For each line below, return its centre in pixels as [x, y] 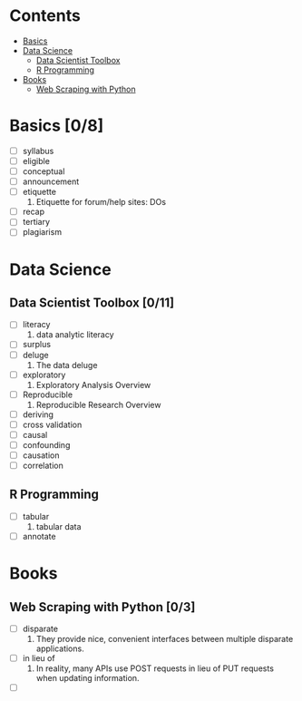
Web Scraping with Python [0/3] [102, 607]
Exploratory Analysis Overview [93, 385]
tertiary [36, 222]
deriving [38, 414]
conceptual [44, 171]
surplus [37, 345]
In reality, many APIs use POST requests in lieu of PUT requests [155, 668]
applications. [60, 648]
